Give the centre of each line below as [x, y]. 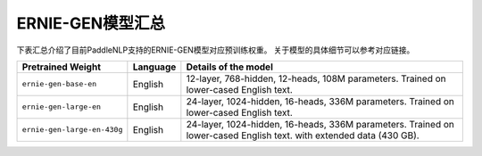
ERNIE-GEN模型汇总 [91, 23]
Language [154, 67]
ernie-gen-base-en [59, 84]
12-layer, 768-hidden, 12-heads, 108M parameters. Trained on [316, 78]
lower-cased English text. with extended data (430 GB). [303, 135]
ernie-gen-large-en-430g [72, 130]
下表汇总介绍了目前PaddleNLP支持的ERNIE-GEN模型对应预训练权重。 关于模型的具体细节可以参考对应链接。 [216, 50]
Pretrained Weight [62, 67]
